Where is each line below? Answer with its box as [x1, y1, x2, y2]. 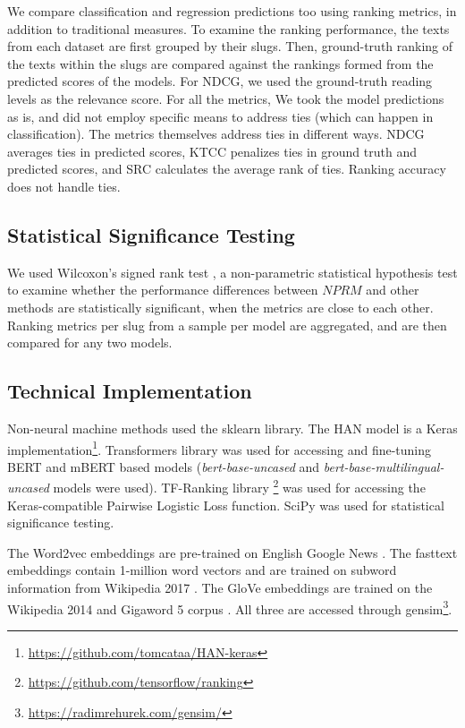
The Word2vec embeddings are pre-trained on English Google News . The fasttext [7, 543, 458, 561]
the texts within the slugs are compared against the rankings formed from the [7, 54, 434, 73]
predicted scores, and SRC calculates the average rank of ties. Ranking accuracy [7, 159, 446, 178]
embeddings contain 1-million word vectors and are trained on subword [7, 561, 397, 579]
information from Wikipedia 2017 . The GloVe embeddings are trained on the [7, 578, 433, 596]
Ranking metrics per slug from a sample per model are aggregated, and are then [7, 315, 447, 334]
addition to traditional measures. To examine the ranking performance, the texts [7, 19, 450, 38]
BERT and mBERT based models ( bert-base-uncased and [7, 457, 320, 475]
